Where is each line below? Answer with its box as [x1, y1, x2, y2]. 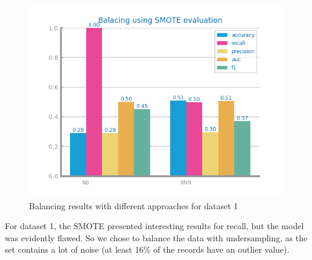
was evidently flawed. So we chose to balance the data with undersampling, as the [5, 231, 308, 244]
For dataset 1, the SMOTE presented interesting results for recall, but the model [5, 219, 304, 232]
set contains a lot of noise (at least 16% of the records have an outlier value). [5, 243, 290, 256]
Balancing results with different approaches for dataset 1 [29, 199, 238, 212]
